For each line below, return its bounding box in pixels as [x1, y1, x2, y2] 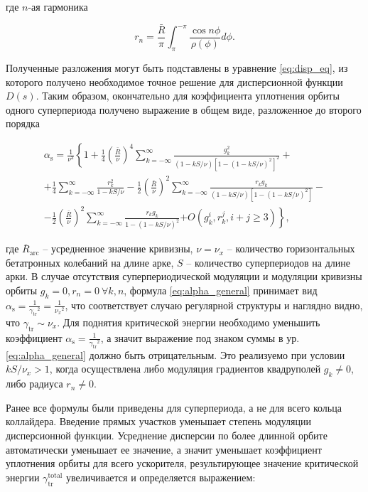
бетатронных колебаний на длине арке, [6, 255, 174, 269]
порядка [6, 116, 40, 131]
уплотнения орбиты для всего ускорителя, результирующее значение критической [6, 456, 359, 471]
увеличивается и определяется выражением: [65, 469, 256, 484]
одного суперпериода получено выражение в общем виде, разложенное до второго [6, 102, 362, 117]
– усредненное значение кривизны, [43, 241, 193, 256]
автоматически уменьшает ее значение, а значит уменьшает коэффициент [6, 442, 322, 456]
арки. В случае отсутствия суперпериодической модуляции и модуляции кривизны [6, 269, 362, 284]
